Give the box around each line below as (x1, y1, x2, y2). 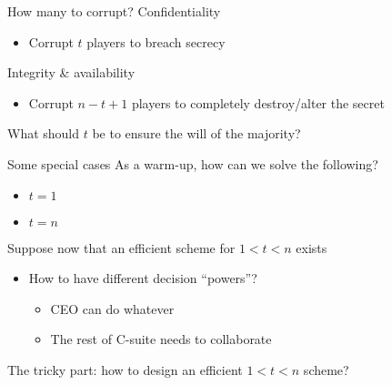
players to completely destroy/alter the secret (131, 93, 385, 112)
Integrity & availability (7, 63, 136, 82)
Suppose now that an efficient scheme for (7, 238, 236, 257)
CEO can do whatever (50, 299, 175, 318)
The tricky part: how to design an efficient (7, 360, 243, 379)
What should (7, 124, 80, 143)
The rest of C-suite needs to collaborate (50, 329, 272, 349)
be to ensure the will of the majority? (92, 124, 301, 143)
